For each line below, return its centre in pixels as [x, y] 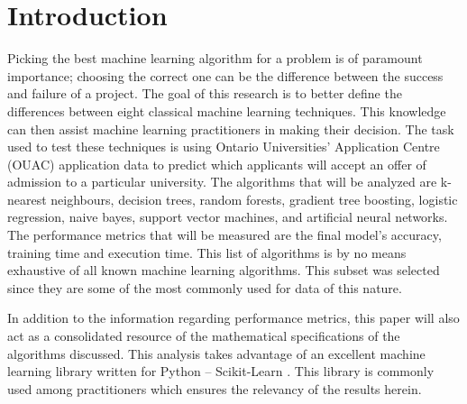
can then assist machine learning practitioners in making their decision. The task [231, 129]
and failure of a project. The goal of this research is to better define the [205, 93]
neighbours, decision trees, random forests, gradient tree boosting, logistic [254, 199]
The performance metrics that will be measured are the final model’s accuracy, [224, 235]
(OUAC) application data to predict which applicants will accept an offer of [217, 164]
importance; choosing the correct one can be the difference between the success [225, 75]
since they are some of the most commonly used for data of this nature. [205, 287]
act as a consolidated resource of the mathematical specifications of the [204, 336]
